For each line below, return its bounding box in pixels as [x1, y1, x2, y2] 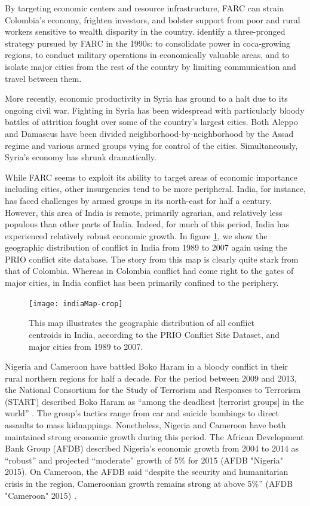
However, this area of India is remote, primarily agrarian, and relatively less [5, 206, 283, 218]
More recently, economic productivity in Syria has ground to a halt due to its [5, 92, 288, 105]
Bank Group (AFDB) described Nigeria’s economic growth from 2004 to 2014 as [5, 442, 299, 455]
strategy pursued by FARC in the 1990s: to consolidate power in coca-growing [5, 36, 291, 49]
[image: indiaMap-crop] [29, 299, 123, 308]
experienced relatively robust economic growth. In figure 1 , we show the [5, 229, 268, 242]
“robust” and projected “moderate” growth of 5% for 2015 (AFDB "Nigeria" [5, 453, 283, 466]
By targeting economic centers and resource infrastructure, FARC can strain [5, 2, 284, 14]
